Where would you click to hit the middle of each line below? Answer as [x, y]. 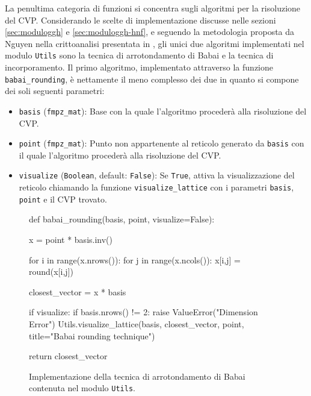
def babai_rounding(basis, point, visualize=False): [122, 219]
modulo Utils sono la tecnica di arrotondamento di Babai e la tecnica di [139, 55]
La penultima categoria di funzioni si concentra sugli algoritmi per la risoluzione [153, 8]
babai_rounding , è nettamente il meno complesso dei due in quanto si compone [152, 79]
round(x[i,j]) [51, 272]
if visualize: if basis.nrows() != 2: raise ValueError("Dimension [143, 312]
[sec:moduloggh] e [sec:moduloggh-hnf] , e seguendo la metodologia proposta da [150, 32]
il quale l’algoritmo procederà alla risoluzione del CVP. [120, 155]
